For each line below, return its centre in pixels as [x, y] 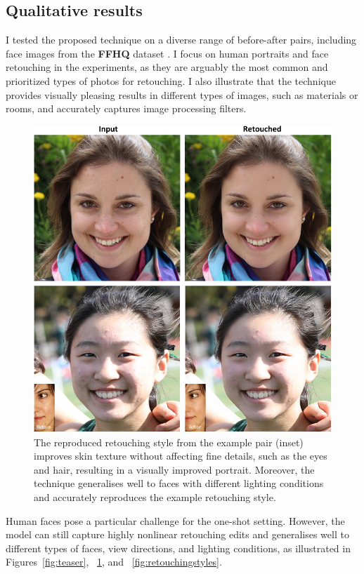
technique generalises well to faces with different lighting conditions [179, 483]
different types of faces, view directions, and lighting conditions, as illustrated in [178, 548]
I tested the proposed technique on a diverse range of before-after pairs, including [181, 40]
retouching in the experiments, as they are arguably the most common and [167, 67]
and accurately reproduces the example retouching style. [155, 497]
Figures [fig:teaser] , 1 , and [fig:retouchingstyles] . [114, 562]
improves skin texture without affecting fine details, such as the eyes [181, 456]
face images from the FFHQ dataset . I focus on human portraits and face [167, 53]
